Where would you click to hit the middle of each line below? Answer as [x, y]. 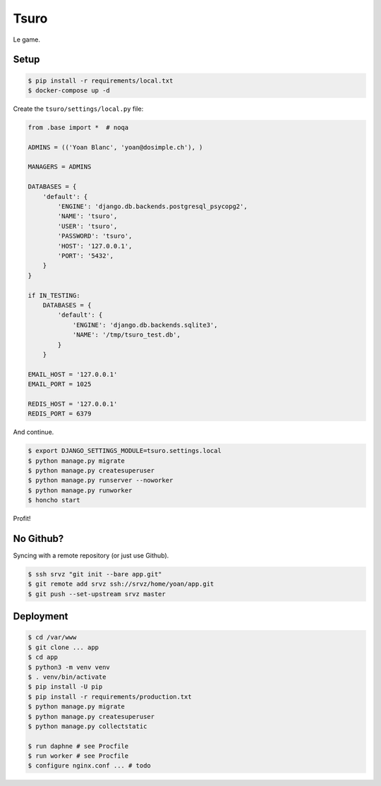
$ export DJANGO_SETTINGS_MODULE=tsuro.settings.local [125, 451]
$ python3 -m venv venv [69, 667]
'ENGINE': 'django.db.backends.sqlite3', [145, 325]
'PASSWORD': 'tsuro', [95, 236]
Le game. [26, 40]
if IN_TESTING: [54, 295]
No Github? [38, 539]
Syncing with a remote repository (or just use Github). [91, 556]
